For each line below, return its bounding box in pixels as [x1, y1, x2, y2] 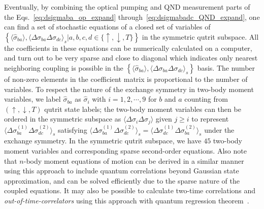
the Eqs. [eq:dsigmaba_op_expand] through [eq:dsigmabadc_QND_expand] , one [4, 11, 260, 22]
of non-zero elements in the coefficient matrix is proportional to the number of [4, 73, 248, 84]
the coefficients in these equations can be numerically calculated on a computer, [4, 42, 252, 53]
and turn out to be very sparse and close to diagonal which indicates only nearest [4, 52, 258, 63]
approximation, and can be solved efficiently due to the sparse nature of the [4, 175, 240, 186]
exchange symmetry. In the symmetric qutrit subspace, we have [4, 135, 202, 146]
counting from [184, 94, 228, 104]
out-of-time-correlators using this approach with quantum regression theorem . [4, 195, 249, 205]
